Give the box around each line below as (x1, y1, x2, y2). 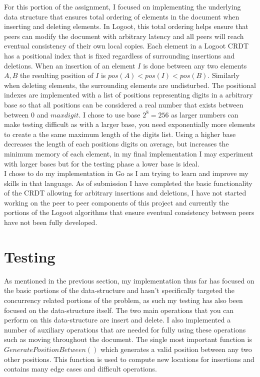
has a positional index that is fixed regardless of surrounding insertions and (4, 50, 235, 60)
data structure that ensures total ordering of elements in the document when (4, 11, 239, 21)
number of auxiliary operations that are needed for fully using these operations (4, 324, 246, 334)
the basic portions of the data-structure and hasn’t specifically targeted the (4, 285, 235, 295)
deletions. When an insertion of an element (4, 60, 135, 70)
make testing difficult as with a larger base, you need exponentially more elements (4, 119, 255, 129)
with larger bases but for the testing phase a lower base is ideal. (4, 158, 199, 168)
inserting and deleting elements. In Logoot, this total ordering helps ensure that (4, 21, 248, 31)
